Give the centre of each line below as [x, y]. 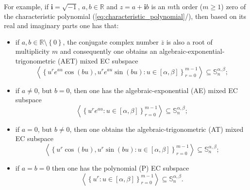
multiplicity [33, 51]
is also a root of [189, 41]
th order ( [188, 6]
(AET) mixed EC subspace [98, 60]
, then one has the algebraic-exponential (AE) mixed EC [154, 90]
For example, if [26, 6]
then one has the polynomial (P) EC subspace [121, 167]
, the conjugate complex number [111, 41]
